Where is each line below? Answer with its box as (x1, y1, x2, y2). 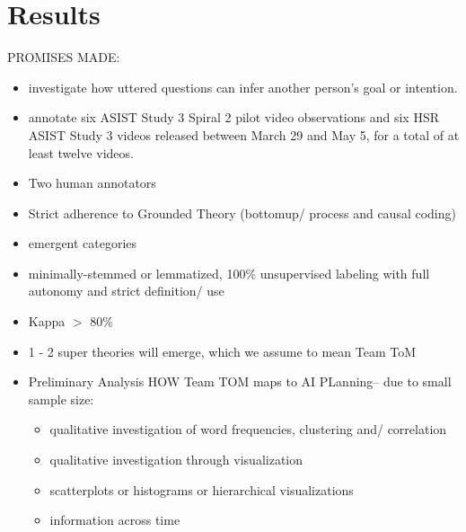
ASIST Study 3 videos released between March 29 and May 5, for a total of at (28, 125, 460, 144)
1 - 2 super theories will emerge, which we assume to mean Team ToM (28, 341, 417, 360)
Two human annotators (28, 173, 156, 192)
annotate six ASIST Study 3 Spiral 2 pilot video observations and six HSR (28, 108, 439, 127)
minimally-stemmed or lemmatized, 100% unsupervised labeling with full (28, 263, 430, 282)
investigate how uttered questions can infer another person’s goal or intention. (28, 77, 458, 96)
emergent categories (28, 234, 137, 253)
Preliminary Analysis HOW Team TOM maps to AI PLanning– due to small (28, 372, 452, 391)
